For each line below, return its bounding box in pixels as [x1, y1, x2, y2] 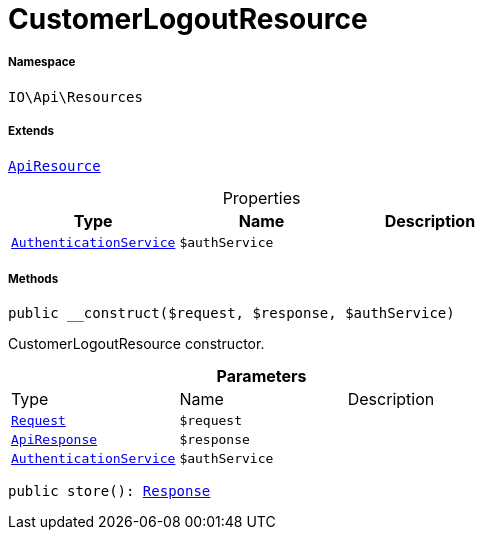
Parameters [216, 366, 307, 387]
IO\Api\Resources [8, 88, 143, 105]
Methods [8, 271, 59, 286]
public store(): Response [8, 483, 211, 500]
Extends [8, 124, 55, 139]
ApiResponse [11, 432, 98, 448]
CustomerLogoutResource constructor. [8, 335, 265, 353]
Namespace [8, 55, 76, 70]
